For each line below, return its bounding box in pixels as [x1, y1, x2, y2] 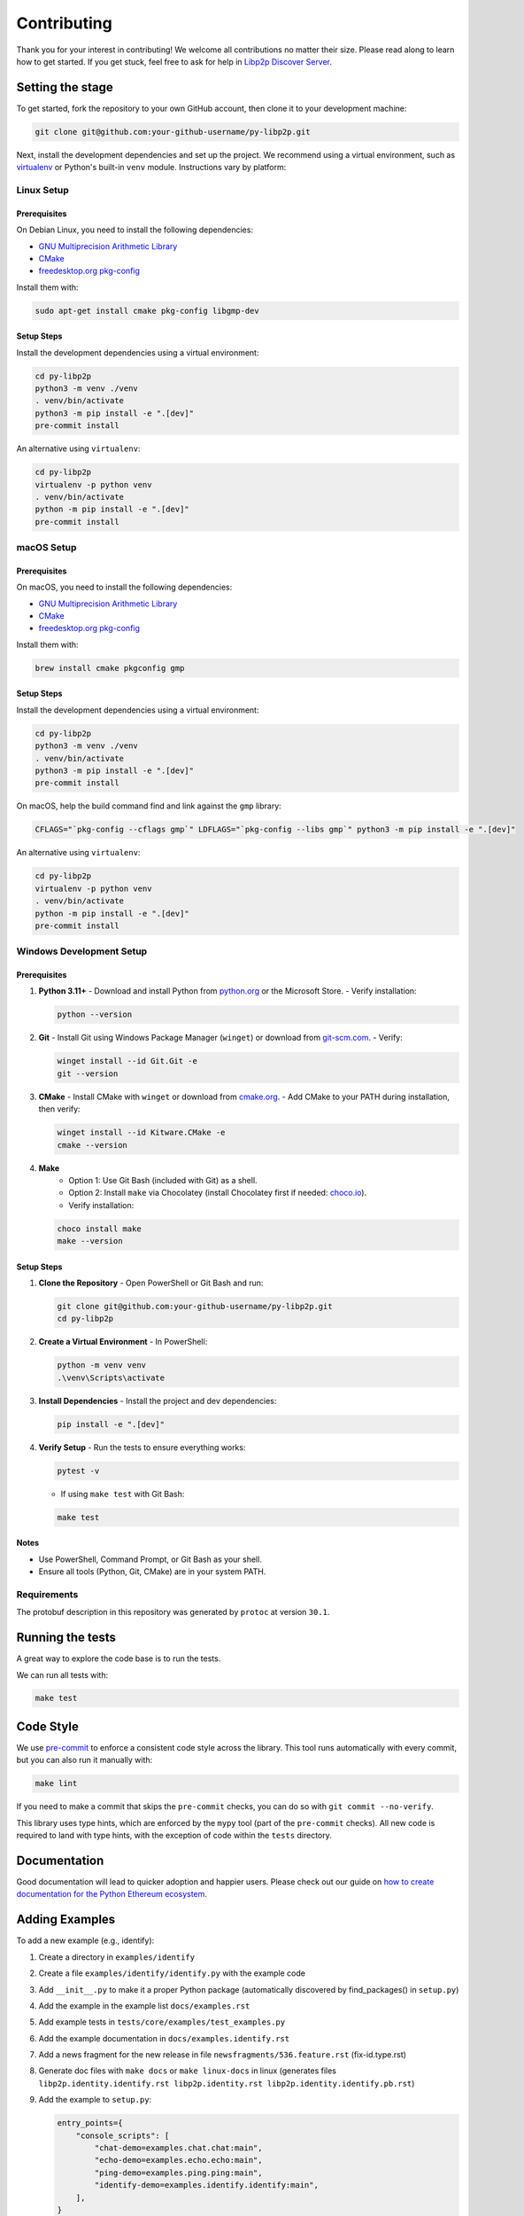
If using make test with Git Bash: [60, 1488, 185, 1499]
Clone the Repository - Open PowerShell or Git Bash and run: [38, 1277, 264, 1289]
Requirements [16, 1588, 79, 1600]
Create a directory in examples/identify [38, 1951, 195, 1962]
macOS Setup [16, 542, 77, 554]
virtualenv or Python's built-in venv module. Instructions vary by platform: [16, 162, 287, 173]
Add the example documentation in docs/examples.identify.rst [38, 2033, 290, 2043]
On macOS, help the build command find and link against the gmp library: [16, 800, 282, 811]
